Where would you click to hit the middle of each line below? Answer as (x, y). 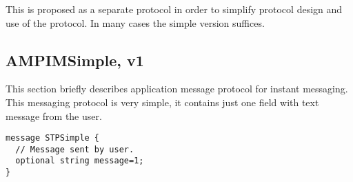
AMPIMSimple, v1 (75, 60)
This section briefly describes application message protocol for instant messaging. (177, 89)
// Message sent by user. (75, 149)
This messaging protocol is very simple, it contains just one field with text (162, 102)
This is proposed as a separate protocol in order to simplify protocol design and (174, 9)
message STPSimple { (53, 138)
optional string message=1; (80, 161)
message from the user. (54, 115)
